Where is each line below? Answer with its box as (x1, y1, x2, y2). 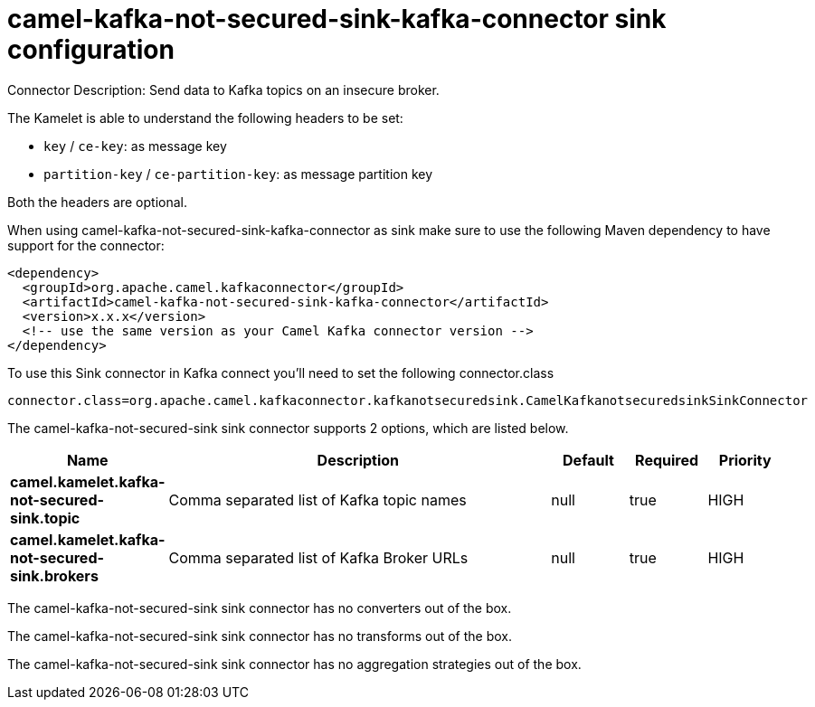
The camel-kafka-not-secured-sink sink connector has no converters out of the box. (7, 599, 512, 616)
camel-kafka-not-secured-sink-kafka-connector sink (7, 4, 667, 34)
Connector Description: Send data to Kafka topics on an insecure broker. (7, 81, 440, 98)
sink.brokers (10, 566, 99, 585)
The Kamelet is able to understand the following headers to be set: (7, 109, 403, 126)
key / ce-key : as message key (43, 137, 227, 154)
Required (635, 450, 699, 469)
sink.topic (10, 508, 81, 527)
